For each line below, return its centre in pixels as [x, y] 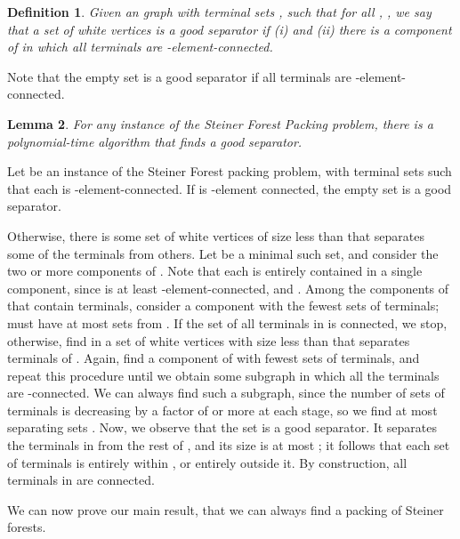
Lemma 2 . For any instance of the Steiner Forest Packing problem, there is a [220, 123]
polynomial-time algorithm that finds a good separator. [155, 141]
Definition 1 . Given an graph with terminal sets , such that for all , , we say [219, 12]
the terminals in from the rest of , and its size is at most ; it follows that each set [229, 445]
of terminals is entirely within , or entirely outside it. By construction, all [207, 462]
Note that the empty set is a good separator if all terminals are [179, 76]
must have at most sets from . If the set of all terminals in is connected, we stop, [227, 322]
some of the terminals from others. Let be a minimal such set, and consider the [223, 253]
